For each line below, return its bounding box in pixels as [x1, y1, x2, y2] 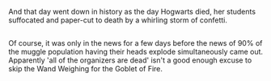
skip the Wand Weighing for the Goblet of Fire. [8, 64, 163, 74]
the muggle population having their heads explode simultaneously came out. [8, 47, 264, 57]
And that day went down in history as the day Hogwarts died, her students [8, 7, 256, 16]
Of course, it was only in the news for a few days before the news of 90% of [8, 38, 263, 48]
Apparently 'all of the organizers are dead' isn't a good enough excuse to [8, 55, 252, 65]
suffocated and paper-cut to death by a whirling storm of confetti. [8, 15, 228, 25]
